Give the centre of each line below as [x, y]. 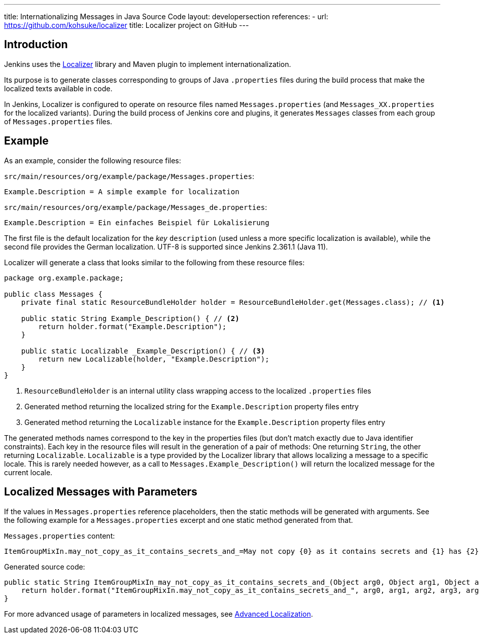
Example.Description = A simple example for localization [122, 191]
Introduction [36, 45]
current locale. [28, 472]
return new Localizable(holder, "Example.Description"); [154, 359]
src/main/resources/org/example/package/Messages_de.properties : [136, 207]
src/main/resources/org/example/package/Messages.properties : [129, 176]
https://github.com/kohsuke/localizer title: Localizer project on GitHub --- [127, 25]
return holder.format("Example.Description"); [132, 326]
